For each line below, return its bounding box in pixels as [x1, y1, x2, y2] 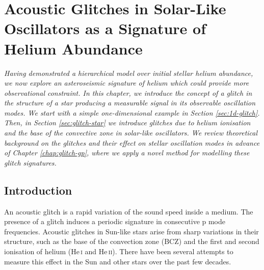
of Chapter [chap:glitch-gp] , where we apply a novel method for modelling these [4, 147, 250, 158]
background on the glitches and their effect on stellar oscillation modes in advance [4, 137, 260, 148]
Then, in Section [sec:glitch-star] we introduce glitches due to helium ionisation [4, 117, 251, 128]
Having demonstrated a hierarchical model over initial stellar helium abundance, [4, 67, 253, 78]
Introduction [4, 182, 72, 198]
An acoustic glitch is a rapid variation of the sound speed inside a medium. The [4, 206, 253, 217]
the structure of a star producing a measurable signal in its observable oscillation [4, 97, 256, 108]
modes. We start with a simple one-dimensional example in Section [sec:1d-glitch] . [4, 107, 260, 118]
